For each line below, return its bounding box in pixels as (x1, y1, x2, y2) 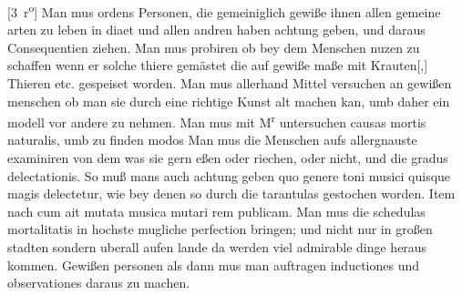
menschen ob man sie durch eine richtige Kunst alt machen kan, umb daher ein (7, 91, 450, 110)
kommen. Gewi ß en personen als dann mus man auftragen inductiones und (7, 255, 420, 274)
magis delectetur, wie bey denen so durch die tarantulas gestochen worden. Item (7, 184, 456, 203)
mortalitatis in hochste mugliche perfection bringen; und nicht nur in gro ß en (7, 219, 433, 239)
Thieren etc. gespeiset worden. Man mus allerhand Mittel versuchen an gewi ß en (7, 74, 452, 93)
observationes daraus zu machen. (7, 273, 190, 292)
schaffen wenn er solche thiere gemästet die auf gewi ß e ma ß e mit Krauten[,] (7, 56, 428, 75)
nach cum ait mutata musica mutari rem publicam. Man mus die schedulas (7, 201, 426, 220)
